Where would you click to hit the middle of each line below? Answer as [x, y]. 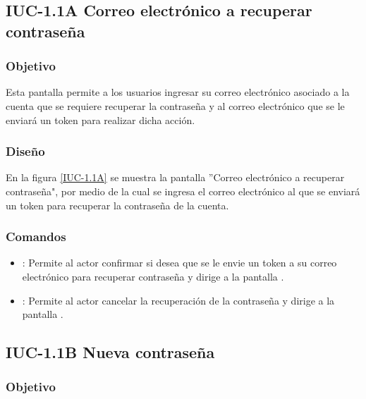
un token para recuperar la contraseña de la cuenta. [117, 205]
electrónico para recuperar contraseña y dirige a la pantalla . [153, 276]
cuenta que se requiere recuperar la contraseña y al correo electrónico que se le [175, 105]
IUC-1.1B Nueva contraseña [110, 352]
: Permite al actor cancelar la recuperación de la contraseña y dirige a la [178, 300]
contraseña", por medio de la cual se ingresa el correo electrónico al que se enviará [183, 191]
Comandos [36, 237]
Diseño [25, 151]
